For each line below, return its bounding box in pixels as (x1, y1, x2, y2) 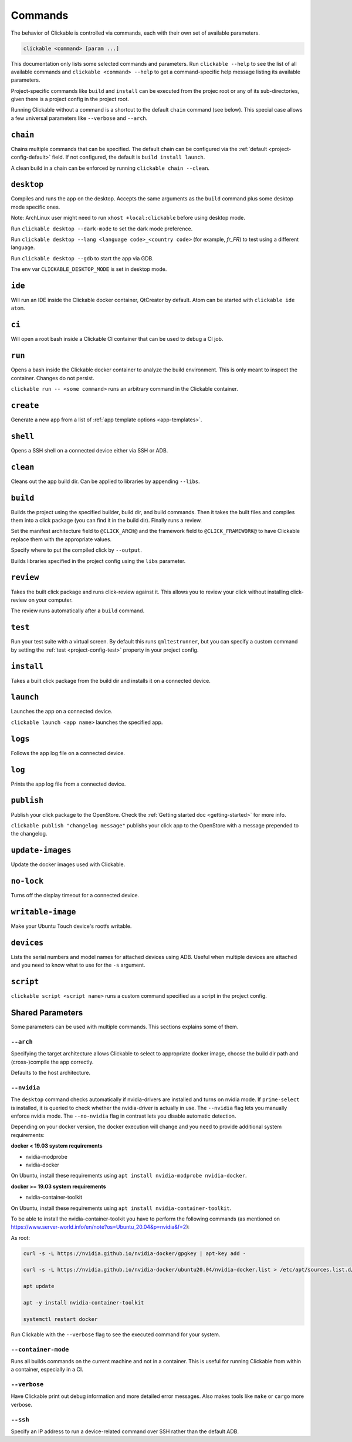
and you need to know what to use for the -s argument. (11, 961, 146, 969)
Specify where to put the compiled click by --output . (11, 546, 142, 554)
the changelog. (11, 830, 48, 837)
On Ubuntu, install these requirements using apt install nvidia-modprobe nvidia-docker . (11, 1172, 247, 1179)
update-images (11, 846, 72, 855)
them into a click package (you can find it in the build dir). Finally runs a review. (11, 517, 202, 524)
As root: (11, 1234, 31, 1241)
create (11, 400, 39, 410)
